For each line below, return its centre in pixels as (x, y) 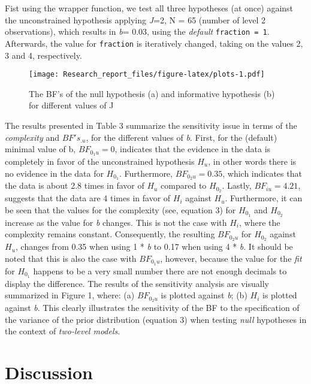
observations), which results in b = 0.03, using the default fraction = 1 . (137, 31)
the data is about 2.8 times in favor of (75, 185)
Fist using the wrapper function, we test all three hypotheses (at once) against (149, 8)
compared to (184, 185)
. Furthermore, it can (264, 198)
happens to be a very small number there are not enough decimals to (160, 270)
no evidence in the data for (54, 173)
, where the (260, 222)
